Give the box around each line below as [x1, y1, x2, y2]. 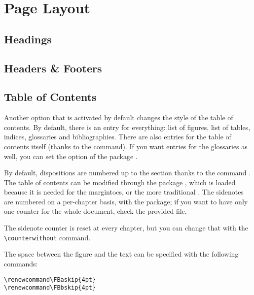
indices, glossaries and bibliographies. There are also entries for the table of [4, 131, 231, 142]
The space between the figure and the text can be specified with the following [4, 249, 239, 259]
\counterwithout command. [4, 232, 91, 242]
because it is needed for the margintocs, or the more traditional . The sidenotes [4, 187, 244, 197]
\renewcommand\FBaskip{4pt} [4, 276, 96, 283]
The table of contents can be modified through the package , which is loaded [4, 177, 236, 187]
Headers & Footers [4, 60, 102, 75]
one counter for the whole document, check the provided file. [4, 206, 187, 216]
